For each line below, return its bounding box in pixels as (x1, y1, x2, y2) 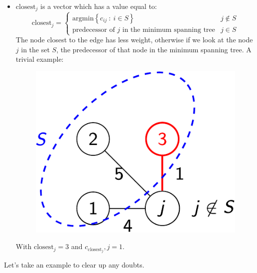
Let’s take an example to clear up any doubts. (4, 260, 144, 270)
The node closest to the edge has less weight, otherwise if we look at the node (15, 34, 253, 45)
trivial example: (15, 54, 64, 64)
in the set (21, 44, 50, 54)
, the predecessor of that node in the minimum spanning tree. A (56, 44, 252, 54)
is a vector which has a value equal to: (40, 1, 157, 11)
